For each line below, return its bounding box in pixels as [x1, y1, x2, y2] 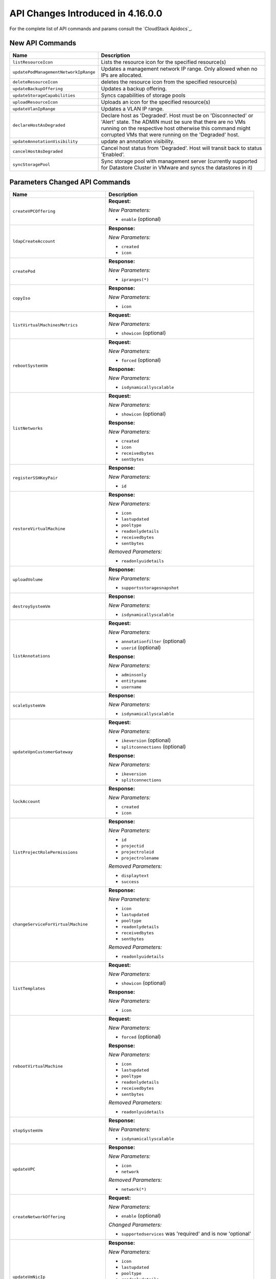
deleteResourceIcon [12, 79, 58, 84]
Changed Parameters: [108, 1221, 162, 1228]
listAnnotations [12, 653, 51, 658]
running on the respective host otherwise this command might [101, 125, 250, 132]
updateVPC [12, 1166, 36, 1172]
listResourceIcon [12, 59, 53, 65]
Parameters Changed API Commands [9, 178, 130, 186]
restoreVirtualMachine [12, 526, 66, 532]
